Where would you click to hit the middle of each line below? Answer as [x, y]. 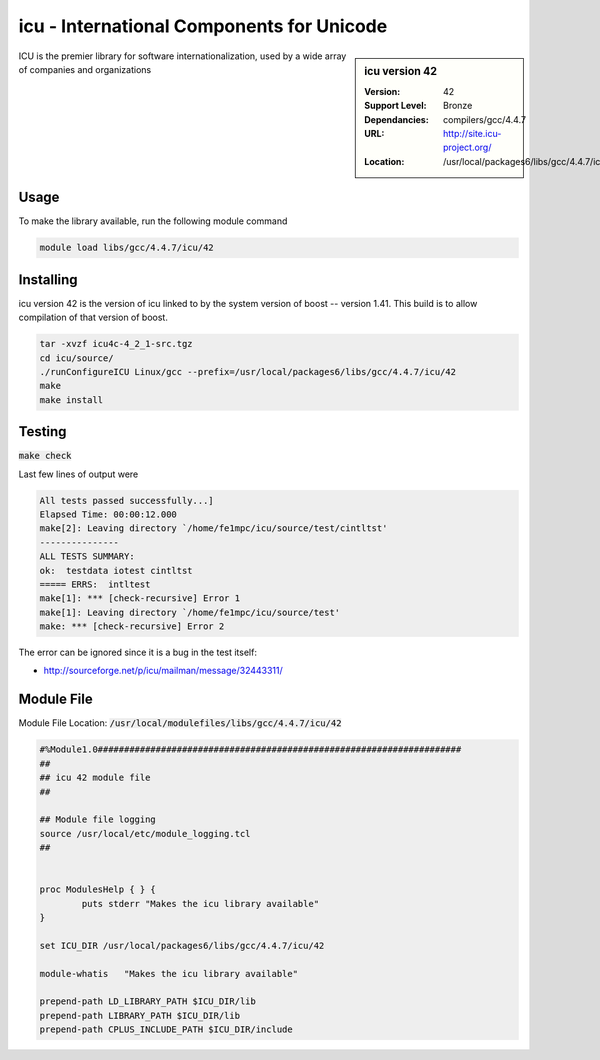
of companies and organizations [85, 69]
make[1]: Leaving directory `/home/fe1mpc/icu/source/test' [190, 612]
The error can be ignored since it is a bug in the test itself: [137, 652]
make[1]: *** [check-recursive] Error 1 [139, 598]
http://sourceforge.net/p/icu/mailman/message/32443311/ [163, 671]
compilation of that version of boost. [93, 317]
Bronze [458, 106]
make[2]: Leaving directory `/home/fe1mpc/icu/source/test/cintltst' [213, 528]
